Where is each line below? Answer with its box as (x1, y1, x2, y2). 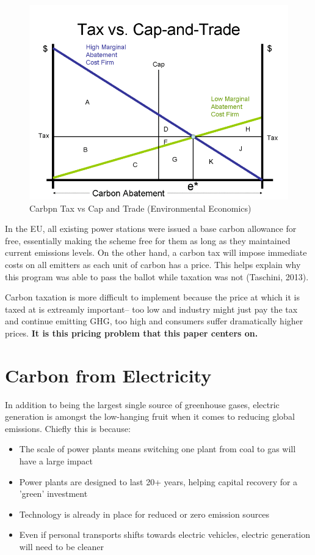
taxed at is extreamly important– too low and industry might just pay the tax (5, 302, 298, 315)
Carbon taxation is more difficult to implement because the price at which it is (5, 291, 300, 304)
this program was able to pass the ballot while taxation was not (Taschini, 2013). (5, 270, 309, 283)
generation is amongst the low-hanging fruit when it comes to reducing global (5, 410, 295, 423)
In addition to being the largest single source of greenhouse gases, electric (5, 398, 280, 411)
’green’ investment (19, 487, 88, 500)
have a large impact (19, 455, 93, 467)
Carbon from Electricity (5, 362, 212, 387)
